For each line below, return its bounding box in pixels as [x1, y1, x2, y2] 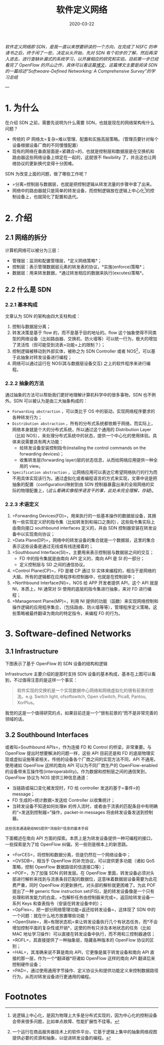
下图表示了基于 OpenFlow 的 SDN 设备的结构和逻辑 [5, 661, 108, 667]
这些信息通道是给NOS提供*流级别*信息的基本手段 [5, 826, 89, 831]
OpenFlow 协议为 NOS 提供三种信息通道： [5, 775, 90, 781]
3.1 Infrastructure [5, 647, 58, 656]
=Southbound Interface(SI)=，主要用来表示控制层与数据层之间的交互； [12, 550, 154, 555]
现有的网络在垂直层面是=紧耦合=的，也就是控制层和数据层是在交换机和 [12, 148, 155, 154]
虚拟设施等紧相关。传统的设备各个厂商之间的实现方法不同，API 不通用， [13, 756, 158, 762]
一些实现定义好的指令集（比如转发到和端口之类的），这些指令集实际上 [16, 519, 155, 525]
